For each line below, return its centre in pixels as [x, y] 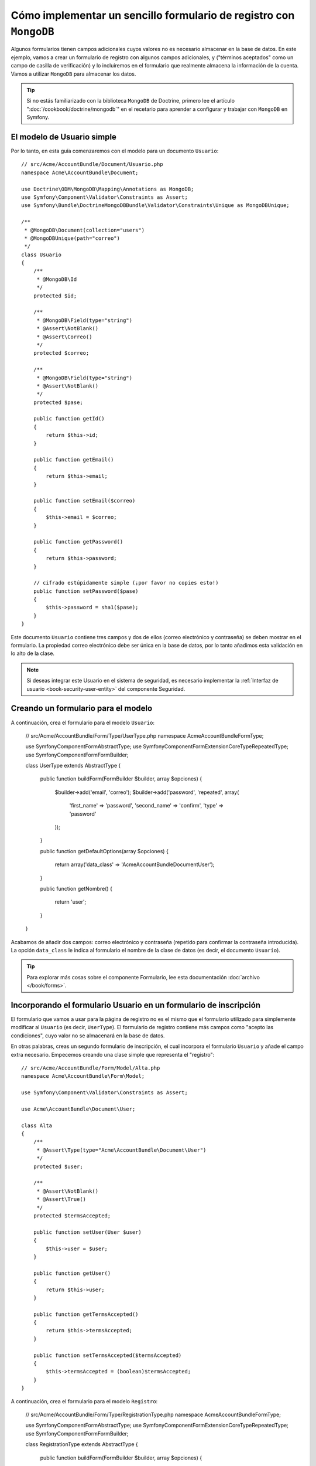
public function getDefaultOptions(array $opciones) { [104, 851]
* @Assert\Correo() [64, 337]
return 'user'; [71, 902]
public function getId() [69, 419]
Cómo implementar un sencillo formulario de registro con [153, 15]
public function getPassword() [78, 542]
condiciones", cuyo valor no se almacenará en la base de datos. [88, 1036]
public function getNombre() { [76, 888]
